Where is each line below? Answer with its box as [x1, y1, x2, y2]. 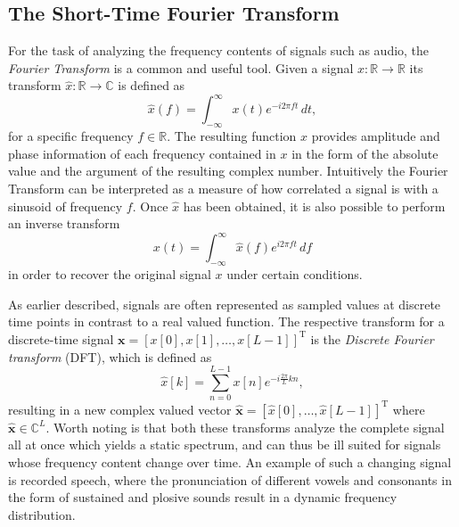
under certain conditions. [226, 265, 363, 284]
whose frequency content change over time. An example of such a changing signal [8, 452, 452, 471]
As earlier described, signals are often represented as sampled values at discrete [8, 294, 441, 313]
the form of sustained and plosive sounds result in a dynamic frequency [8, 488, 398, 506]
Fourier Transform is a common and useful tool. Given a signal [8, 58, 354, 77]
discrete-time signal [8, 329, 114, 348]
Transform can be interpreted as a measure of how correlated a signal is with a [8, 179, 439, 198]
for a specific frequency [8, 127, 134, 145]
